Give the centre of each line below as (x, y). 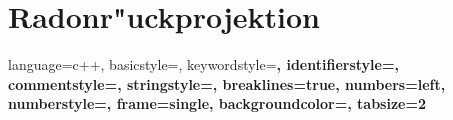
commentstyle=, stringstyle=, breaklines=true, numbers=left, (227, 83)
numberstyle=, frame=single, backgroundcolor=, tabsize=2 (217, 103)
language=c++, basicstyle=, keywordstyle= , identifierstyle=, (203, 64)
